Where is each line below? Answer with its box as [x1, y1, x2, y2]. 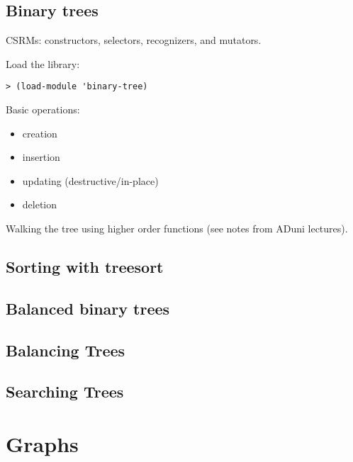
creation [22, 125, 57, 140]
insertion [22, 150, 60, 164]
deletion [22, 197, 57, 212]
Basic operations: [6, 102, 80, 117]
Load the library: [6, 56, 80, 71]
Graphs [6, 429, 79, 458]
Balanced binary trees [6, 297, 170, 319]
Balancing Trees [6, 339, 125, 361]
